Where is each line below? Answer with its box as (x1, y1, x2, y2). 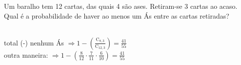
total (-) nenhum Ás (4, 37, 64, 47)
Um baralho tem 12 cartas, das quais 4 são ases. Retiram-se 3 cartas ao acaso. (4, 1, 238, 11)
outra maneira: (4, 49, 48, 60)
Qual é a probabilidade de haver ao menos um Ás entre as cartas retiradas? (4, 10, 229, 21)
